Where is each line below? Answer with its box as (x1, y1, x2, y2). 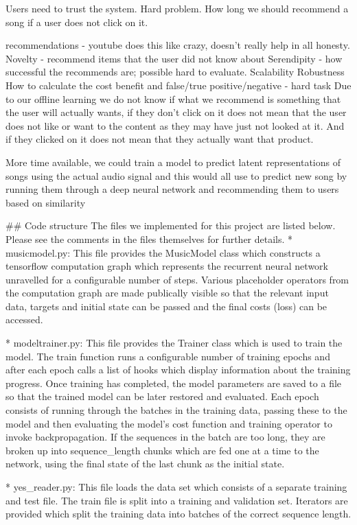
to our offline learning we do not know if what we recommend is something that (5, 91, 341, 106)
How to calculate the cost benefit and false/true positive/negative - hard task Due (5, 78, 352, 92)
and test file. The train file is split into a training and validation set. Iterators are (5, 493, 348, 507)
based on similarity (5, 195, 86, 209)
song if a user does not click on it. (5, 14, 148, 29)
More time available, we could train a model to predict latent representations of (5, 154, 341, 169)
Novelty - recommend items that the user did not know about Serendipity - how (5, 51, 343, 65)
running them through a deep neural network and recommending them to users (5, 182, 339, 196)
